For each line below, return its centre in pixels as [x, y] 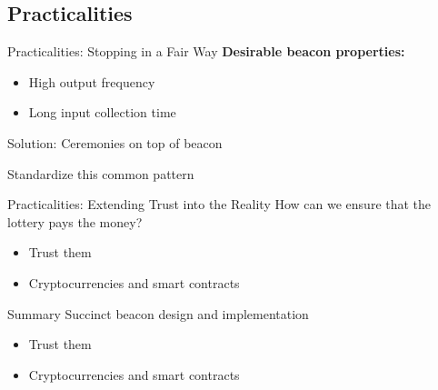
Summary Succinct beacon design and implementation [158, 313]
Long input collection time [102, 112]
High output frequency [92, 81]
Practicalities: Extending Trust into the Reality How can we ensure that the [219, 204]
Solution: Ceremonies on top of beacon [115, 142]
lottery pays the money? [75, 221]
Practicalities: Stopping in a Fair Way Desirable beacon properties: [206, 51]
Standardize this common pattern [101, 173]
